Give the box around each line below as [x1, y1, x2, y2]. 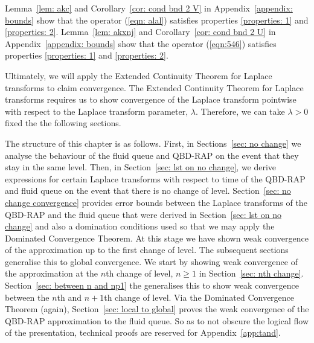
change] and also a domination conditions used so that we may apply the [5, 220, 275, 232]
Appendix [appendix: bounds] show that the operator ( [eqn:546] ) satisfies [5, 37, 277, 50]
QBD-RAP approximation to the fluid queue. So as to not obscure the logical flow [5, 314, 309, 327]
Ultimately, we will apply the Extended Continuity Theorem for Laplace [5, 69, 272, 82]
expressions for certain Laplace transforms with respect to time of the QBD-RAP [5, 172, 306, 185]
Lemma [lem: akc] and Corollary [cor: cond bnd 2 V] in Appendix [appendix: [5, 2, 293, 14]
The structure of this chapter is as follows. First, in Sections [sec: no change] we [5, 136, 301, 149]
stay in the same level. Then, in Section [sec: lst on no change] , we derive [5, 161, 277, 173]
